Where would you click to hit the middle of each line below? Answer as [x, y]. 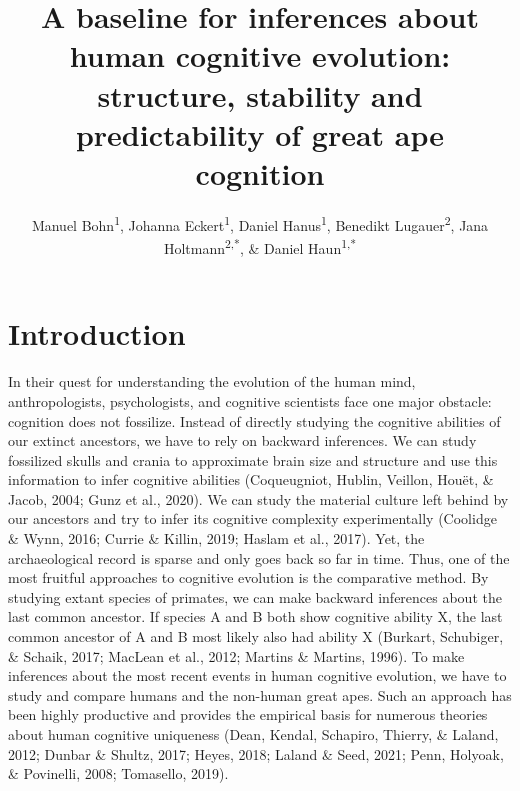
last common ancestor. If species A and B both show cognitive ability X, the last [255, 616]
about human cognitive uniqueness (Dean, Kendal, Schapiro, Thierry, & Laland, [253, 734]
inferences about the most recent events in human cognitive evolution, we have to [257, 675]
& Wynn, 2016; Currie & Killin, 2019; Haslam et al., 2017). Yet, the [216, 538]
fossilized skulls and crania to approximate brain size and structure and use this [253, 459]
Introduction [97, 333]
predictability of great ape [260, 133]
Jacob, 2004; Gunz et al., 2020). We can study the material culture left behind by [258, 498]
